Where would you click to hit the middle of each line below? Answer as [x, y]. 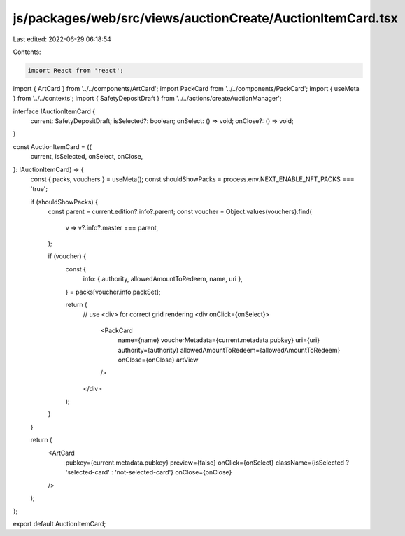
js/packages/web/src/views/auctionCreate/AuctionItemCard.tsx [206, 18]
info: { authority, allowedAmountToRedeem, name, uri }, [163, 279]
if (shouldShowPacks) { [64, 202]
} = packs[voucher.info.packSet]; [113, 292]
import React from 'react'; [76, 70]
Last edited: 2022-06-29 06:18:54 [62, 39]
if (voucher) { [67, 256]
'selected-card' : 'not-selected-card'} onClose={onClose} [149, 472]
